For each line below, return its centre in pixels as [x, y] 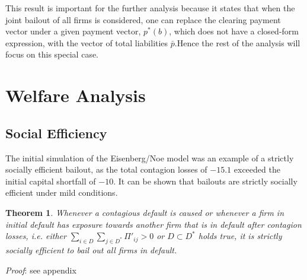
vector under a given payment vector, [73, 31]
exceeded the [257, 169]
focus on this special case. [52, 54]
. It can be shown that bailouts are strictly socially [205, 181]
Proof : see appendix [41, 270]
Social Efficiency [56, 133]
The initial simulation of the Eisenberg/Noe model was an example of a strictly [150, 157]
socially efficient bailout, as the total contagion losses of [106, 169]
